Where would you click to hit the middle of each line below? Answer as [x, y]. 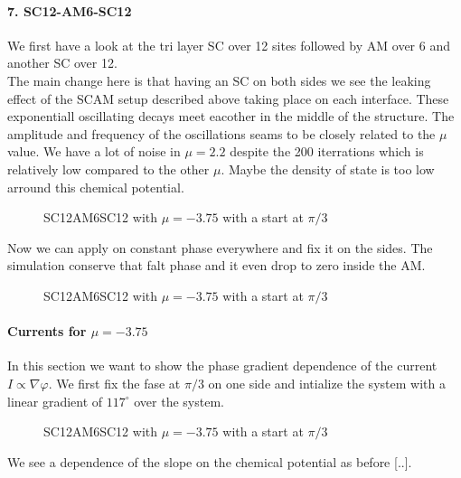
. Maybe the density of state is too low [328, 169]
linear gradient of [55, 401]
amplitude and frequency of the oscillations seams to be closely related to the [221, 133]
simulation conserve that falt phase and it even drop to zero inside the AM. [216, 265]
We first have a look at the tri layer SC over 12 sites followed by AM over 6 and [229, 45]
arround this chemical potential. [96, 187]
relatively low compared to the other [108, 169]
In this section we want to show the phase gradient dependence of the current [222, 366]
